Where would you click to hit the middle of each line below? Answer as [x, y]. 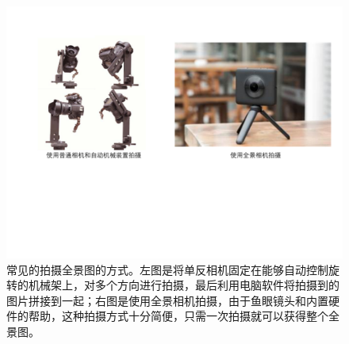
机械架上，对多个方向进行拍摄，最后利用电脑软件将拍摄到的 [184, 285]
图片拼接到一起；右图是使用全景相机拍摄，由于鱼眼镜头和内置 [167, 300]
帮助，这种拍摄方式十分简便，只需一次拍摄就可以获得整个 [178, 316]
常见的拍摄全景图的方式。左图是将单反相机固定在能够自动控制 [167, 269]
